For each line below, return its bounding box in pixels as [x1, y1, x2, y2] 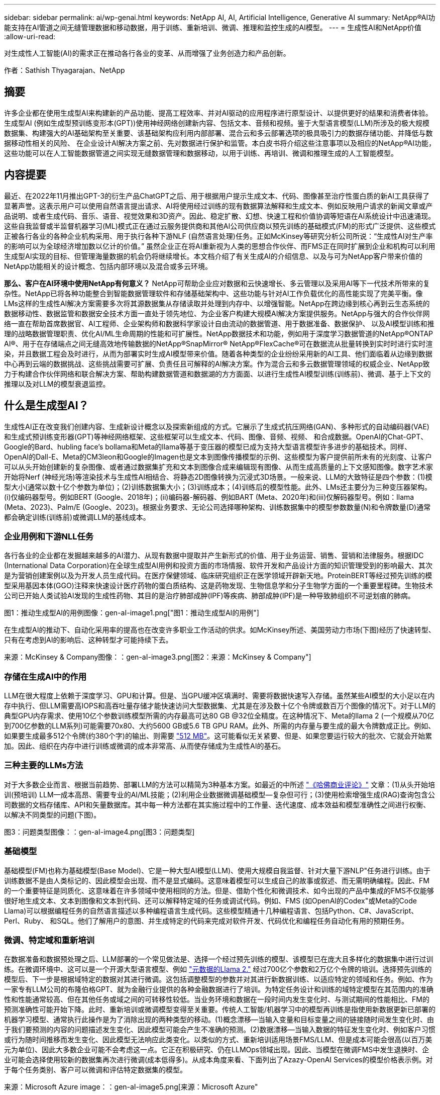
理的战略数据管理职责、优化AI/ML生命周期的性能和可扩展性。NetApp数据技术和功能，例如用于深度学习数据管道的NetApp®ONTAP [4, 329, 433, 338]
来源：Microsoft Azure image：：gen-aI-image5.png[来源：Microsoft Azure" [4, 1082, 258, 1091]
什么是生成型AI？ [4, 399, 89, 412]
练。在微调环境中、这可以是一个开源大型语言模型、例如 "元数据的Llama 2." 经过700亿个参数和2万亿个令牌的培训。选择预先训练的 [4, 965, 432, 974]
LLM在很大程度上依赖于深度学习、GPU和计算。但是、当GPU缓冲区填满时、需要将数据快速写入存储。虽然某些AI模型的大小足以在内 [4, 691, 435, 700]
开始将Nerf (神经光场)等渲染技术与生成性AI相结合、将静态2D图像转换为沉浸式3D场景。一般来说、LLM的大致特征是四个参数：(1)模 [4, 472, 432, 481]
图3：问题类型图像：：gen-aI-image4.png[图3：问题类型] [4, 827, 195, 836]
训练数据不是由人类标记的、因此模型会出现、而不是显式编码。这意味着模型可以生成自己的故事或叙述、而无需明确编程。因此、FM [4, 876, 429, 885]
